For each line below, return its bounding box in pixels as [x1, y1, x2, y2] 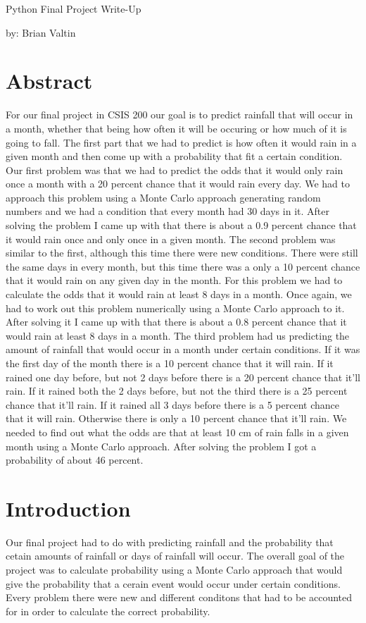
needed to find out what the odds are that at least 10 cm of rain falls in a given [6, 424, 349, 439]
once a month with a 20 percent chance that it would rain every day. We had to [6, 176, 350, 191]
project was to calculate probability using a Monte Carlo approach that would [6, 562, 343, 577]
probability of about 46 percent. [6, 452, 144, 467]
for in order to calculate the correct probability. [6, 603, 210, 618]
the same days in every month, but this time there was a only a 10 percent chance [6, 259, 360, 273]
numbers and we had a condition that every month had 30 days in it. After [6, 204, 329, 218]
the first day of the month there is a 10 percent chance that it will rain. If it [6, 356, 334, 370]
